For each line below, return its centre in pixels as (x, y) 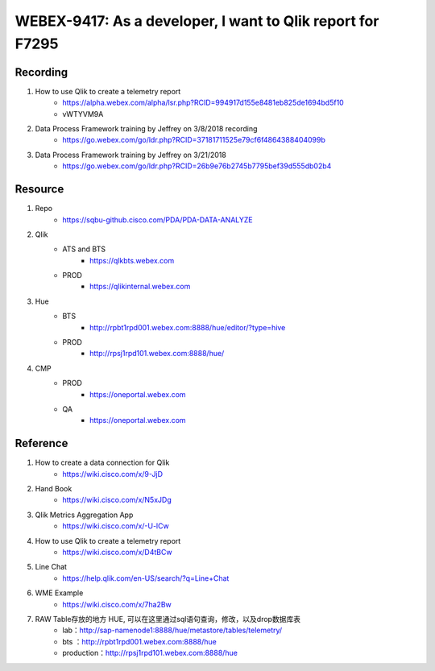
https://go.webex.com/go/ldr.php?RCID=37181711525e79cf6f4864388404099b (194, 140)
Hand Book (54, 489)
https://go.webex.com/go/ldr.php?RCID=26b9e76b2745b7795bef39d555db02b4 (197, 166)
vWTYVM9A (83, 114)
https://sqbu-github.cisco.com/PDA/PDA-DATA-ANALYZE (157, 220)
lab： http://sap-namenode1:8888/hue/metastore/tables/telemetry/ (172, 630)
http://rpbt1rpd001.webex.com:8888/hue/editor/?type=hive (188, 327)
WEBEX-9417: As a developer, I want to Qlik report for (197, 21)
